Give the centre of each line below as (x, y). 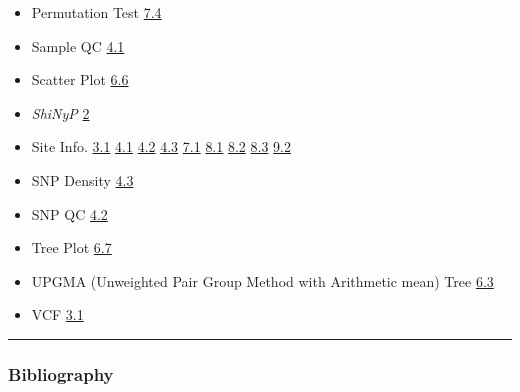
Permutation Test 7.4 (96, 12)
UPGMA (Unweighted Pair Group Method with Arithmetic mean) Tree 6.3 (262, 280)
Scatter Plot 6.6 (80, 79)
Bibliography (61, 373)
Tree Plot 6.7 (71, 247)
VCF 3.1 (57, 314)
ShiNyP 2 (60, 112)
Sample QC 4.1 (78, 45)
